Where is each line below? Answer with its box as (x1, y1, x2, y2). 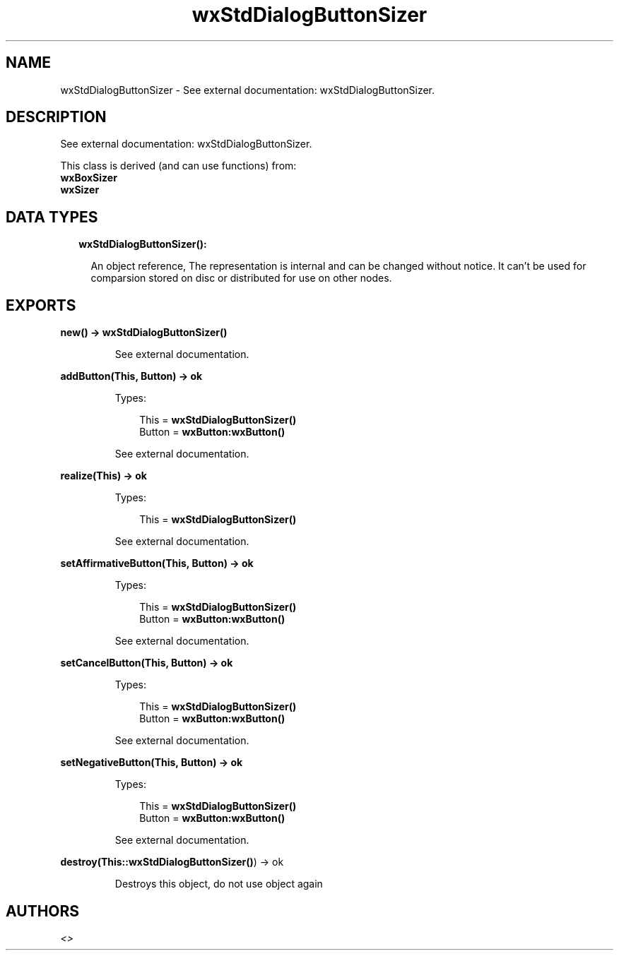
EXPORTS (6, 296, 76, 314)
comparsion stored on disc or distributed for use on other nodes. (90, 272, 392, 285)
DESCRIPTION (6, 108, 107, 126)
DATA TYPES (6, 208, 98, 226)
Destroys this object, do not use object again (114, 878, 323, 890)
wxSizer (60, 184, 100, 196)
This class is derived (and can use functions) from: (60, 160, 297, 172)
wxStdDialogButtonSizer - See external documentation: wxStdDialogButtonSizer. (60, 83, 435, 96)
